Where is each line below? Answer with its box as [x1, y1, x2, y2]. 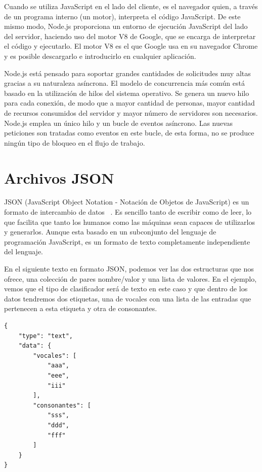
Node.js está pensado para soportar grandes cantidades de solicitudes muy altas [4, 68, 251, 78]
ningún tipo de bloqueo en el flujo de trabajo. [4, 137, 145, 148]
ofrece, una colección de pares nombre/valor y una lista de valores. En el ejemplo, [4, 273, 257, 284]
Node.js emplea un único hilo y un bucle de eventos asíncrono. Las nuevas [4, 117, 233, 128]
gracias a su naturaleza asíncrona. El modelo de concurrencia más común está [4, 78, 245, 88]
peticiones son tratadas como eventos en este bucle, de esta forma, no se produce [4, 127, 254, 138]
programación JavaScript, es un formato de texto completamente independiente [4, 236, 250, 247]
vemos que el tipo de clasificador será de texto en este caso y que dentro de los [4, 283, 248, 294]
